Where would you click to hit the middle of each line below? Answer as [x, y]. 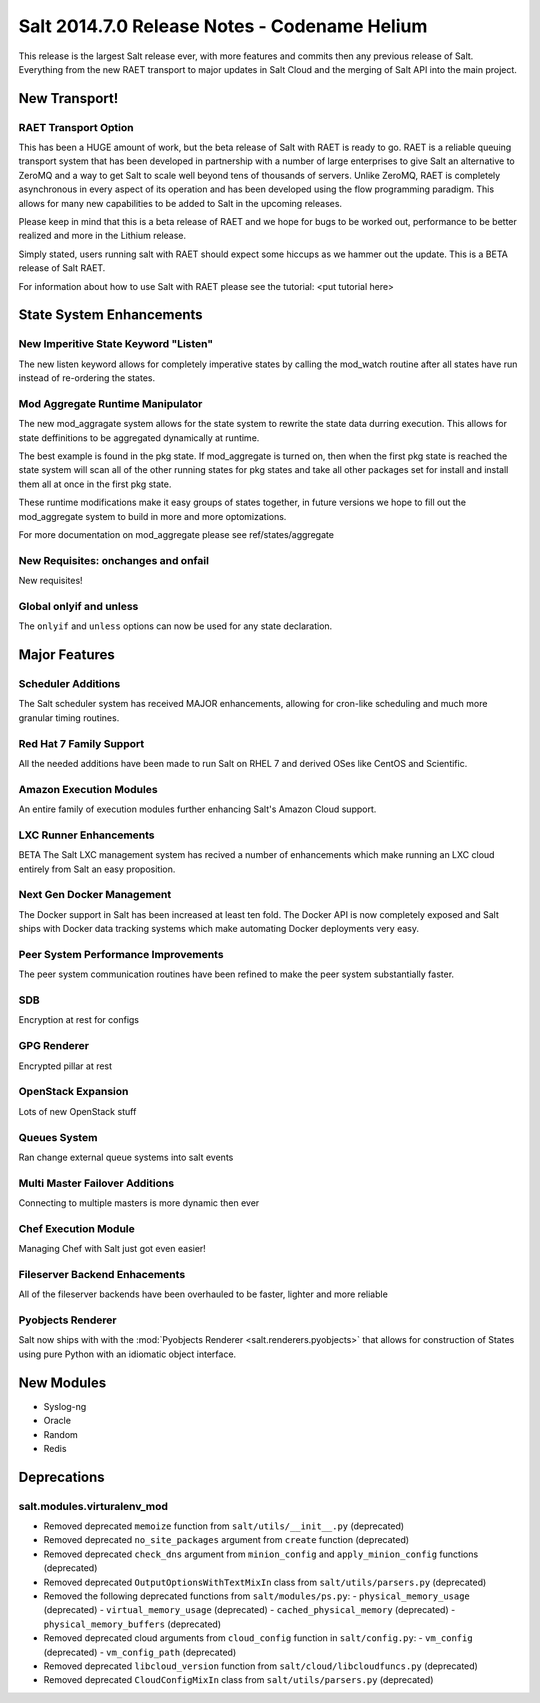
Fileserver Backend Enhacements [102, 1274]
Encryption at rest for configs [79, 1020]
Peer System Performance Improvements [121, 954]
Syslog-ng [65, 1406]
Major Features [66, 655]
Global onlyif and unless [78, 606]
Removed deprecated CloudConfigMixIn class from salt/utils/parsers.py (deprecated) [238, 1680]
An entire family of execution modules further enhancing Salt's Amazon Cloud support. [197, 809]
